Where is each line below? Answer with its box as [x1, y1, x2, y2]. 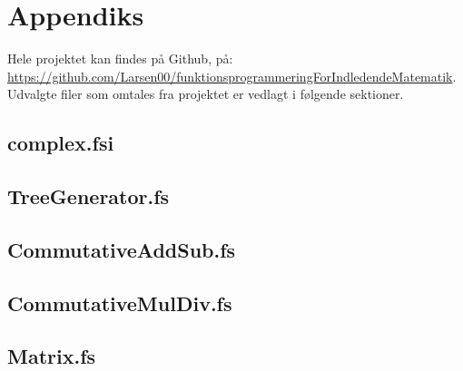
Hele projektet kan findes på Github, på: [7, 49, 233, 68]
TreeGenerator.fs [7, 182, 170, 210]
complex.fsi [7, 129, 114, 157]
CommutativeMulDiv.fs [7, 288, 232, 317]
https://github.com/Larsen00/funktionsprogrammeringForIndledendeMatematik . [7, 66, 457, 85]
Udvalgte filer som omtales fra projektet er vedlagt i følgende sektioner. [7, 84, 404, 103]
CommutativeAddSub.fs [7, 235, 236, 263]
